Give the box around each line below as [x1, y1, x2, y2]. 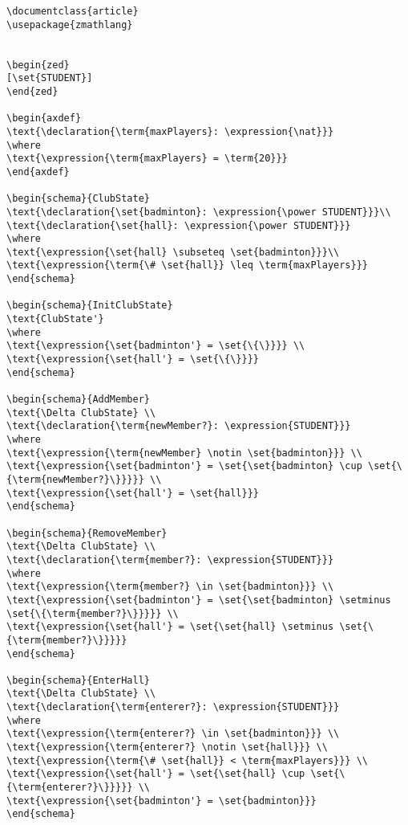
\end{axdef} [6, 165, 70, 178]
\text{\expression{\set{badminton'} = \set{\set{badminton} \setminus [6, 594, 391, 606]
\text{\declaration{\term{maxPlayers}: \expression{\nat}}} [6, 125, 334, 137]
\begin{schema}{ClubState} [6, 193, 150, 205]
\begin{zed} [6, 59, 70, 71]
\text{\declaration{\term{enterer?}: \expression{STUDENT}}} [6, 701, 340, 713]
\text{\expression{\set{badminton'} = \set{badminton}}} [6, 794, 317, 807]
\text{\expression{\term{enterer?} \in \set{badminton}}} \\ [6, 728, 340, 740]
